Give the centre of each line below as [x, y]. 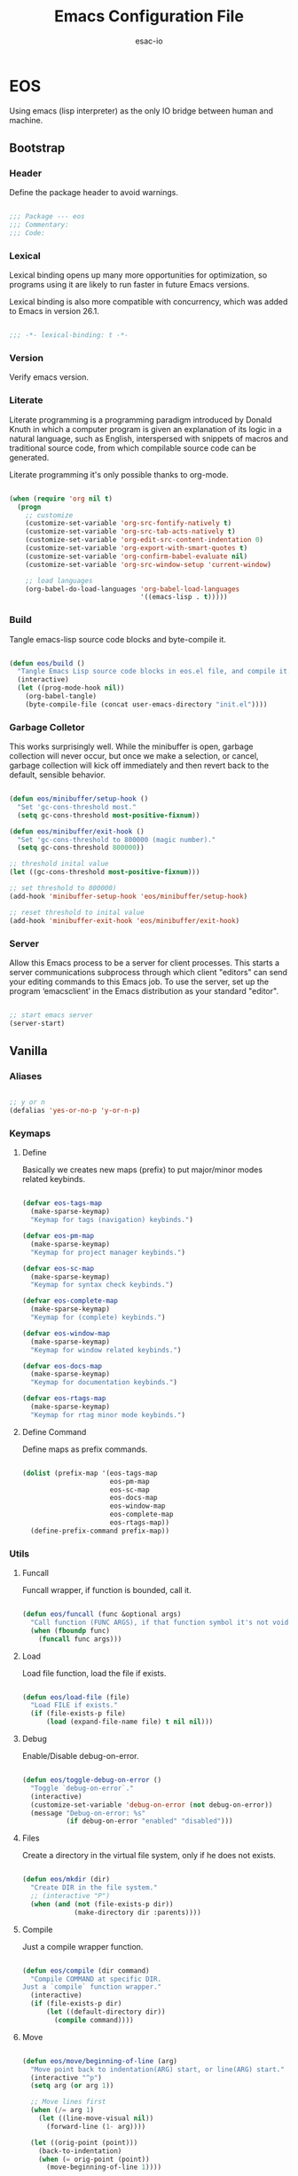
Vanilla [28, 1051]
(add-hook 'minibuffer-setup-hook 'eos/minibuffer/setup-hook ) [129, 896]
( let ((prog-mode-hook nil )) [71, 688]
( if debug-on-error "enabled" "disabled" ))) [149, 1821]
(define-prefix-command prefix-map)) [100, 1531]
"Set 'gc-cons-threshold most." [77, 807]
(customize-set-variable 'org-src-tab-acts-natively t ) [131, 532]
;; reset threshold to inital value [77, 912]
